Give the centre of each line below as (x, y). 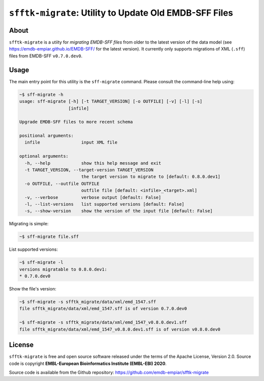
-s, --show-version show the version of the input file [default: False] (119, 211)
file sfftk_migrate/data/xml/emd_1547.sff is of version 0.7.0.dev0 (103, 309)
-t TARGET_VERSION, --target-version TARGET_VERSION (89, 170)
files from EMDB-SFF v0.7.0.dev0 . (46, 56)
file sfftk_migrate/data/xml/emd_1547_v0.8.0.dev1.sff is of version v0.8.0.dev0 (120, 329)
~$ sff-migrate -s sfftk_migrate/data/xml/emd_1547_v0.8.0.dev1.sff (103, 322)
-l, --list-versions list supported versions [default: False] (105, 204)
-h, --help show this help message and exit (93, 163)
